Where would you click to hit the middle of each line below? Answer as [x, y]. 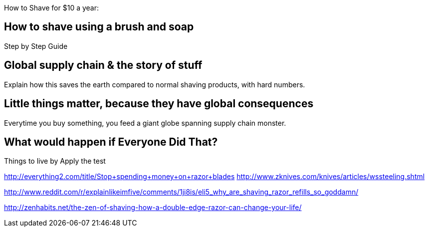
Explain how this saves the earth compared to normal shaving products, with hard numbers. [155, 84]
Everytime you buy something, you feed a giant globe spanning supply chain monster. [145, 123]
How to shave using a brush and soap [99, 27]
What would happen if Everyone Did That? [111, 142]
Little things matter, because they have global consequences [159, 104]
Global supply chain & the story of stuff [103, 65]
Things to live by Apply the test [55, 161]
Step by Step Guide [36, 46]
